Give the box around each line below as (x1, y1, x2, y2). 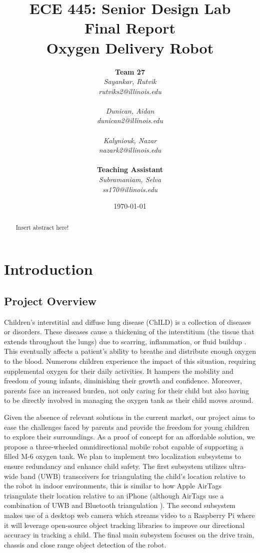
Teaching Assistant (96, 164, 163, 175)
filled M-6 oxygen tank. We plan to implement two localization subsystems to (4, 451, 241, 461)
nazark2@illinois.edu (98, 145, 161, 155)
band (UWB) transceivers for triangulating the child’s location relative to (20, 470, 245, 481)
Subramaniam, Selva (98, 174, 161, 185)
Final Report (84, 18, 175, 38)
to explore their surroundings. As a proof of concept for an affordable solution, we (4, 431, 255, 442)
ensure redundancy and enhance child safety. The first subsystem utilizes (4, 460, 227, 471)
